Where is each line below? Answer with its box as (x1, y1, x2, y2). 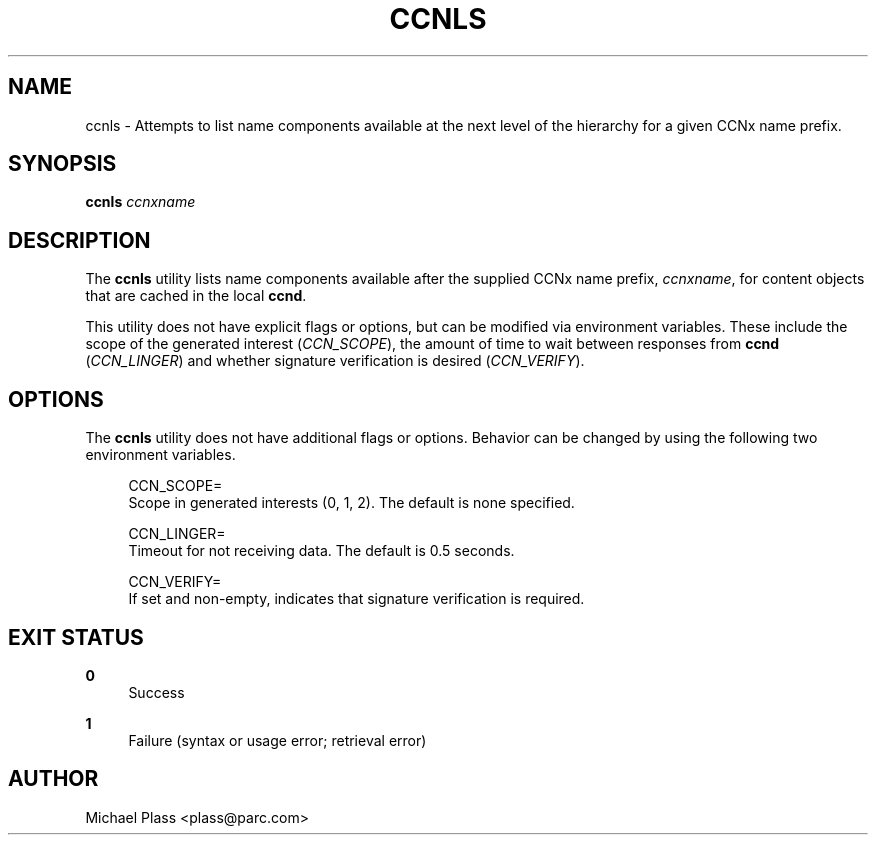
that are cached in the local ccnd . (85, 287, 307, 305)
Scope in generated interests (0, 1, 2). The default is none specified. (128, 494, 575, 512)
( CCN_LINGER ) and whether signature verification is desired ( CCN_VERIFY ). (85, 352, 585, 370)
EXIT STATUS (8, 624, 144, 650)
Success (128, 683, 185, 701)
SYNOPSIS (8, 151, 117, 177)
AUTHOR (8, 766, 99, 792)
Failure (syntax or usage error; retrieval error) (128, 731, 427, 749)
